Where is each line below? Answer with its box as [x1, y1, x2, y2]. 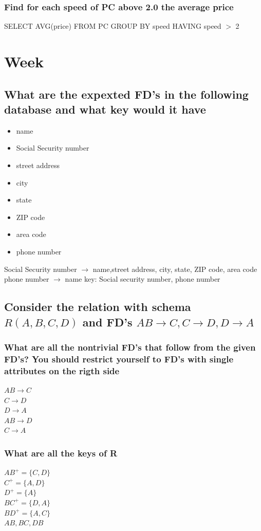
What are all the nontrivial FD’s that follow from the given [4, 340, 256, 353]
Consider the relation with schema [4, 299, 191, 315]
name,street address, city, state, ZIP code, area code [92, 263, 257, 274]
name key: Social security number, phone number [65, 273, 220, 284]
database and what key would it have [4, 101, 206, 117]
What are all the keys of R [4, 446, 118, 459]
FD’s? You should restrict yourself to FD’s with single [4, 352, 234, 365]
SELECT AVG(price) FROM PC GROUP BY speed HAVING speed [4, 21, 221, 31]
